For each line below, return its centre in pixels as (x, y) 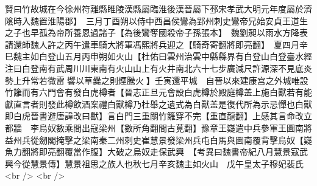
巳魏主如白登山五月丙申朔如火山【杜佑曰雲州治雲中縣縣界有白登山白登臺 (150, 56)
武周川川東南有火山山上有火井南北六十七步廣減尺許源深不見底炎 (184, 68)
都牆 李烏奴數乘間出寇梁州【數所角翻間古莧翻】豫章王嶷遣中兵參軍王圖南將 (158, 127)
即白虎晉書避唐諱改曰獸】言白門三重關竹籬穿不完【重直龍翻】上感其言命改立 (158, 116)
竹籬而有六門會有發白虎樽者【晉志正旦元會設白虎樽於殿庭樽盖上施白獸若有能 (158, 92)
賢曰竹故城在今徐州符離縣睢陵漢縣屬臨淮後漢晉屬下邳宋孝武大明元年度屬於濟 (158, 9)
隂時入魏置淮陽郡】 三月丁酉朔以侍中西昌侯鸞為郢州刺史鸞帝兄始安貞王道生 (156, 20)
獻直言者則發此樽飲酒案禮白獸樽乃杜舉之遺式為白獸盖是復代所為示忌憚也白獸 (158, 104)
